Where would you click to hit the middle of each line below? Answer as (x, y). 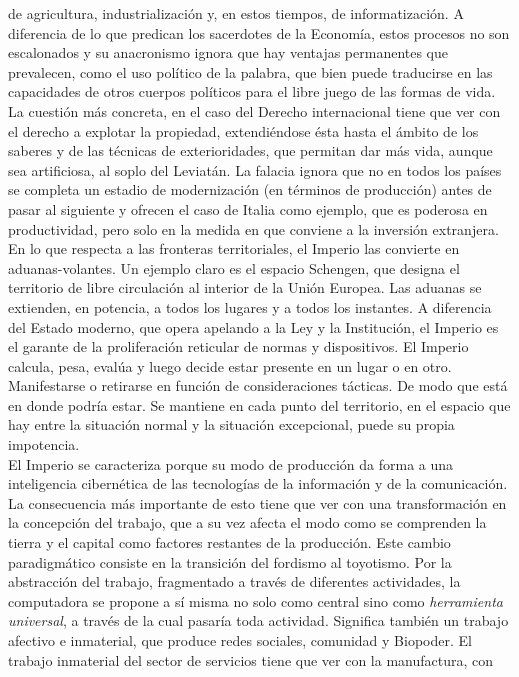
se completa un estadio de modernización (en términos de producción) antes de (250, 189)
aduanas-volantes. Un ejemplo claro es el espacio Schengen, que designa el (234, 267)
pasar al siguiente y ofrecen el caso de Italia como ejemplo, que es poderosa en (248, 208)
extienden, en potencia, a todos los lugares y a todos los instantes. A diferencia (250, 306)
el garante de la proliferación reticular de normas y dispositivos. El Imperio (238, 346)
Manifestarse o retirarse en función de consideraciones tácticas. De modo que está (258, 385)
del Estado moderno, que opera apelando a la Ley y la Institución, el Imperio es (253, 326)
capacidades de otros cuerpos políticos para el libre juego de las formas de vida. (252, 91)
